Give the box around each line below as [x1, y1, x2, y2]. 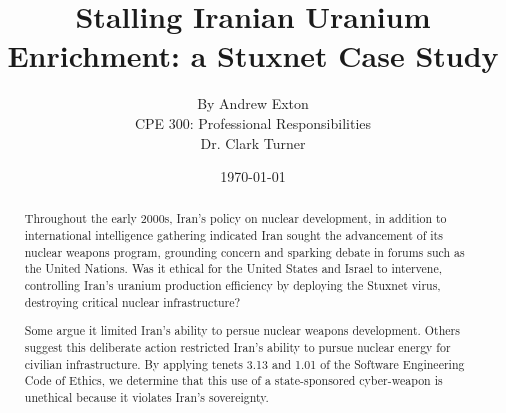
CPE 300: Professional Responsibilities [134, 112, 372, 133]
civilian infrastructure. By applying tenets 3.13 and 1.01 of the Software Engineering [24, 355, 465, 372]
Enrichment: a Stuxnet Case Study [7, 35, 499, 76]
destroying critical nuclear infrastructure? [24, 293, 241, 310]
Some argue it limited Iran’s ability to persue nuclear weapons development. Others [24, 322, 460, 339]
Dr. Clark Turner [200, 132, 306, 153]
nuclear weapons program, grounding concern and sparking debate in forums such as [24, 243, 465, 260]
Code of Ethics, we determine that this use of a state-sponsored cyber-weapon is [24, 372, 443, 389]
